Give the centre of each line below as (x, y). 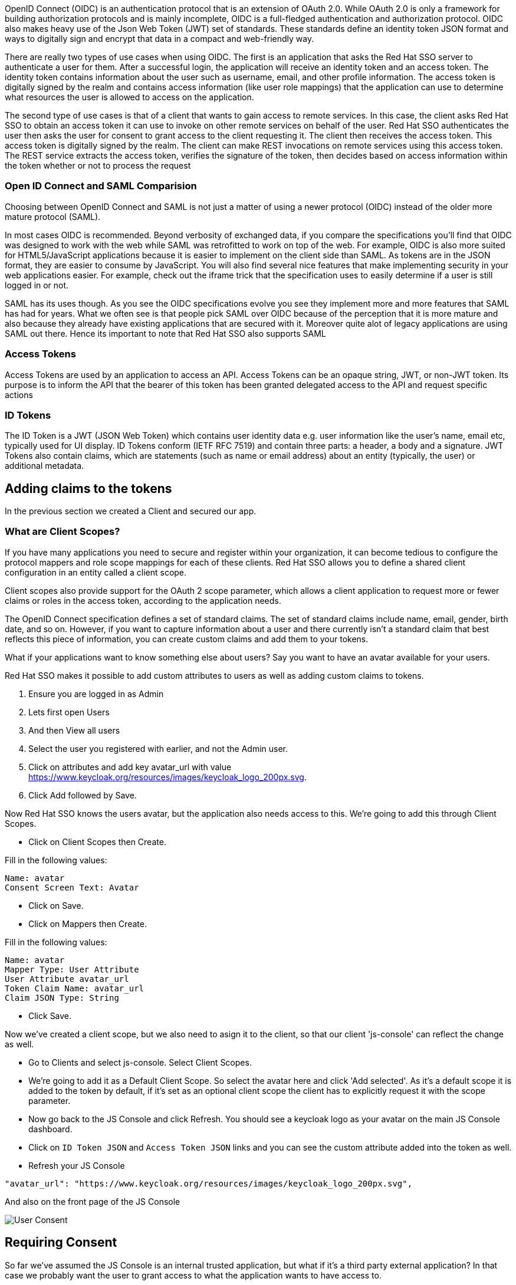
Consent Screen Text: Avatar (72, 887)
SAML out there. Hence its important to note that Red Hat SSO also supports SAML (165, 333)
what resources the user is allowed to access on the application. (129, 97)
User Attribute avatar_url (67, 979)
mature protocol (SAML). (53, 216)
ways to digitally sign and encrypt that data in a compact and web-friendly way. (160, 39)
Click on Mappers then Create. (88, 924)
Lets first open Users (69, 712)
